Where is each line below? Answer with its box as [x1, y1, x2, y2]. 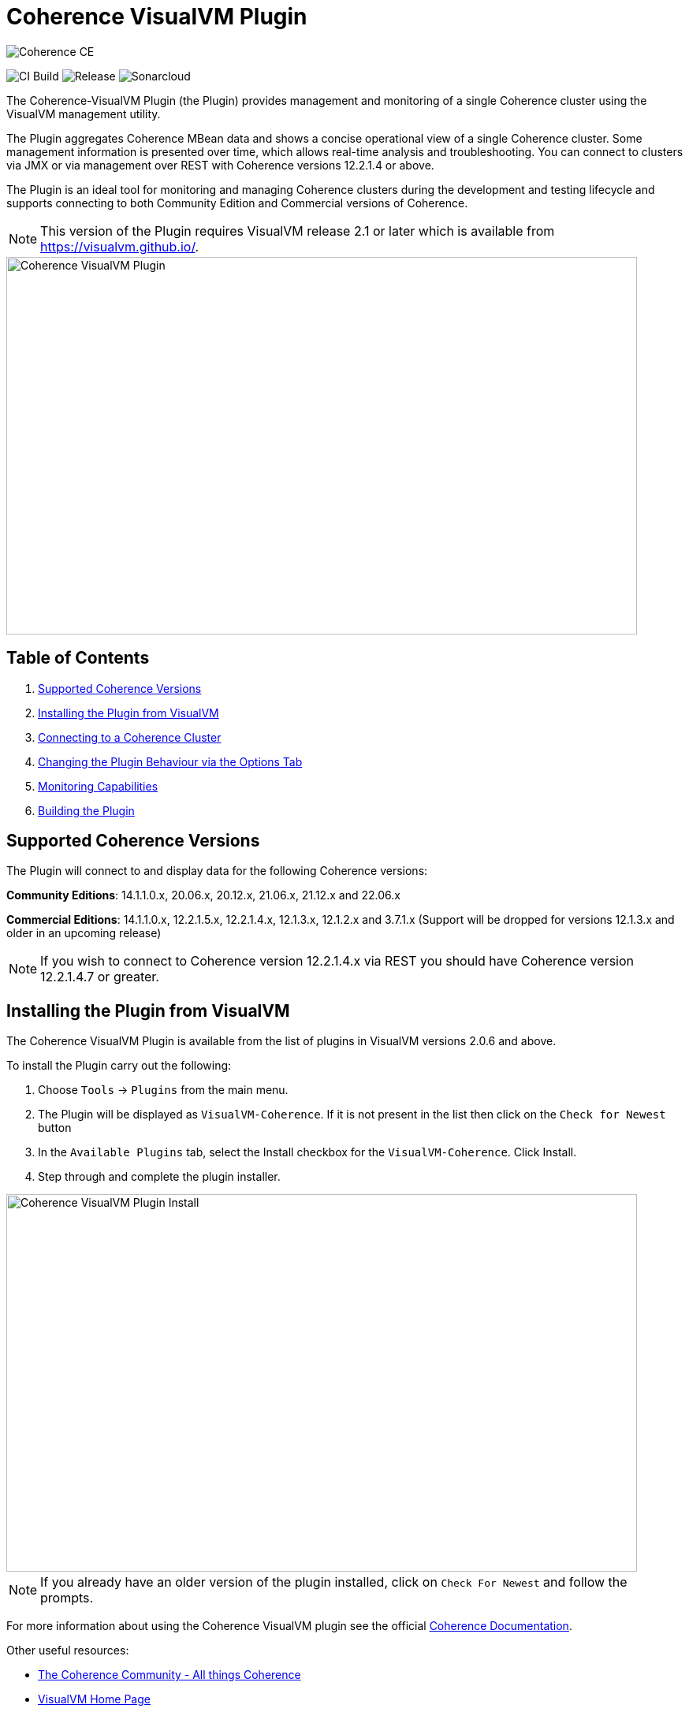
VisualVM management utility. [6, 106, 161, 121]
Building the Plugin [38, 803, 135, 817]
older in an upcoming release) [6, 926, 162, 940]
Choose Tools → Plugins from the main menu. [38, 1083, 289, 1097]
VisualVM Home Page [38, 1692, 151, 1706]
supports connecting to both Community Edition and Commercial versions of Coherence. [6, 195, 468, 210]
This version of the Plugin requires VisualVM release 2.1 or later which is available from [40, 222, 555, 239]
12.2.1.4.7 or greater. [40, 969, 159, 985]
